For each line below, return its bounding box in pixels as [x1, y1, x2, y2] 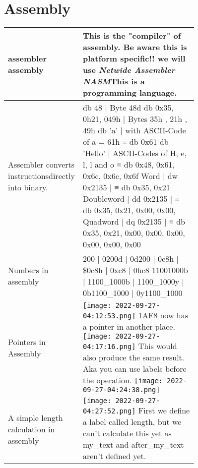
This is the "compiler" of [82, 30, 181, 42]
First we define [138, 405, 190, 416]
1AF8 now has [138, 309, 188, 321]
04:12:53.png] [82, 312, 136, 320]
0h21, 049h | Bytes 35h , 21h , [82, 113, 188, 125]
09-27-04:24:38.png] [82, 386, 160, 394]
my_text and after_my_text [82, 439, 184, 451]
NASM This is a [82, 75, 145, 87]
